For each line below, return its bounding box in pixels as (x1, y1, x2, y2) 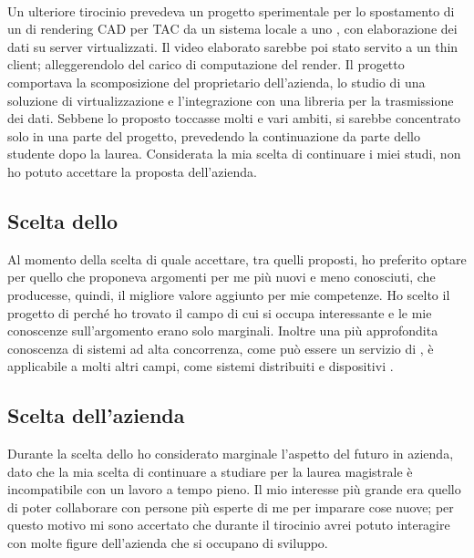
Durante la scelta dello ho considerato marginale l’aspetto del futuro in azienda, (7, 444, 454, 463)
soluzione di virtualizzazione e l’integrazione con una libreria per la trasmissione (7, 90, 454, 109)
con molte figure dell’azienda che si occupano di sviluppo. (7, 533, 328, 553)
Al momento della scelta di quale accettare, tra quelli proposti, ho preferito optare (7, 249, 467, 268)
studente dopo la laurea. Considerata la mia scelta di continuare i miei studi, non (7, 144, 461, 163)
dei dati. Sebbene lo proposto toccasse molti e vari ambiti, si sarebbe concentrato (7, 108, 461, 128)
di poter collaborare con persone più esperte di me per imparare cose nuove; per (7, 497, 454, 516)
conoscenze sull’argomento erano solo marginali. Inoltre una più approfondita (7, 321, 438, 340)
